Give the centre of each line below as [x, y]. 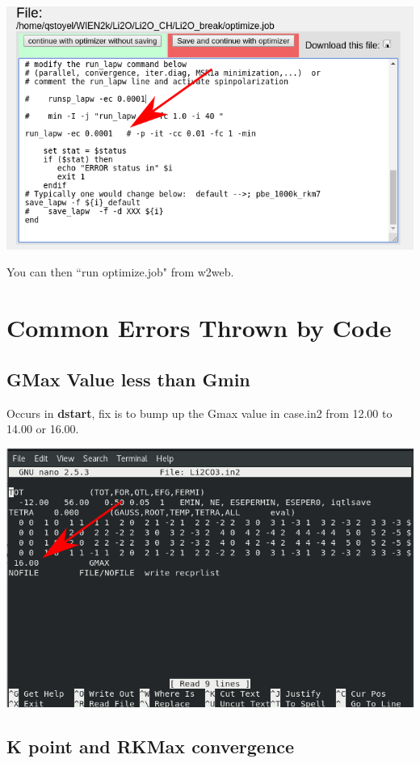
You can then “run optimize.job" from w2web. [120, 272]
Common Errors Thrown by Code [199, 328]
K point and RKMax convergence [151, 746]
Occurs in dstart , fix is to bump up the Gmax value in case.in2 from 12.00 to [199, 413]
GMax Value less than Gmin [128, 379]
